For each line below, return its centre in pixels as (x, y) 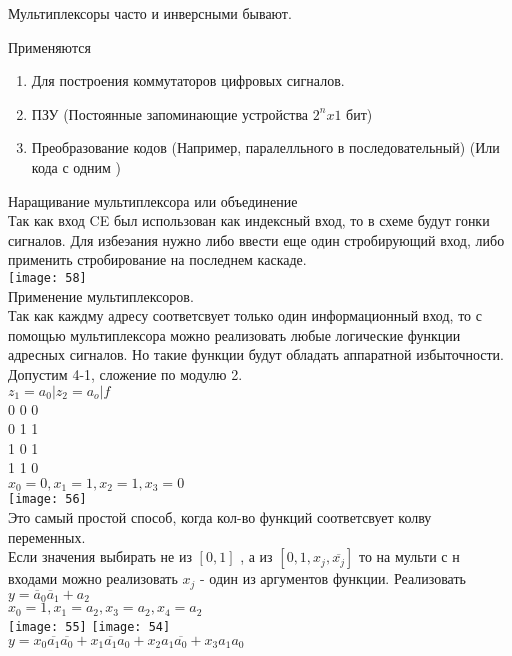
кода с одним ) (76, 166)
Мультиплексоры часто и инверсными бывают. (150, 13)
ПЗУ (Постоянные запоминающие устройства (170, 113)
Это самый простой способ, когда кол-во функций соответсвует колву (220, 517)
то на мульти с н (409, 556)
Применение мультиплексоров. (101, 295)
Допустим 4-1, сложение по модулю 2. (125, 373)
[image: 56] (47, 499)
